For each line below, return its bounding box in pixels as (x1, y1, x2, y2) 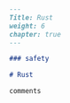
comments (9, 87, 42, 96)
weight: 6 (9, 21, 46, 30)
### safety (9, 55, 50, 64)
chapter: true (9, 30, 62, 39)
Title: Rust (9, 13, 53, 22)
